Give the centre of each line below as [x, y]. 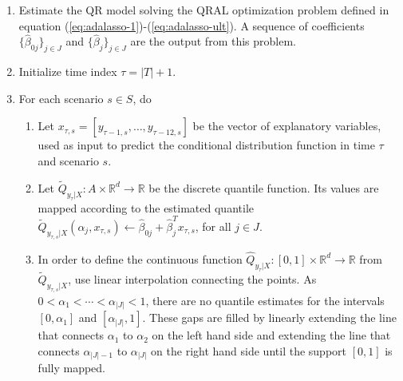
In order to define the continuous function [140, 258]
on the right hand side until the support [249, 350]
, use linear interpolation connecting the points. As [192, 278]
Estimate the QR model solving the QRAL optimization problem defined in [204, 10]
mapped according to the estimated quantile [146, 207]
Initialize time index [68, 71]
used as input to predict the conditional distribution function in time [206, 145]
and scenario [68, 160]
